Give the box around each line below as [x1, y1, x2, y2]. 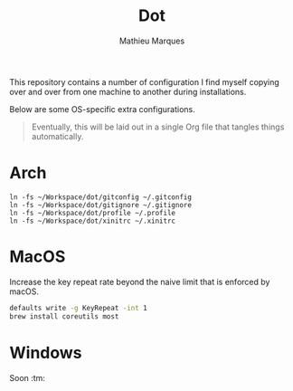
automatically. [31, 130, 84, 141]
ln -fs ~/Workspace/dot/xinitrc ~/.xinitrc [9, 216, 176, 225]
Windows [9, 342, 82, 363]
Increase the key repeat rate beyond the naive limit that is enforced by [9, 276, 270, 287]
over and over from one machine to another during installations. [9, 86, 247, 97]
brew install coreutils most [9, 311, 119, 321]
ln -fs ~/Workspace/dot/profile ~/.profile [9, 208, 176, 217]
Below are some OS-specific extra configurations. [9, 103, 196, 114]
